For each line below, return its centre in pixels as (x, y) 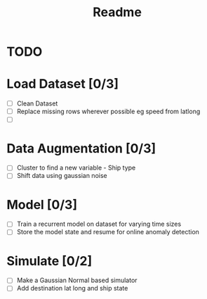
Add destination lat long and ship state (72, 288)
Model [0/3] (42, 204)
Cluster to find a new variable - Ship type (76, 168)
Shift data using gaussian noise (62, 176)
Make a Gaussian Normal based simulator (77, 280)
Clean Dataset (37, 103)
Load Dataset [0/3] (63, 84)
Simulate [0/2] (49, 261)
